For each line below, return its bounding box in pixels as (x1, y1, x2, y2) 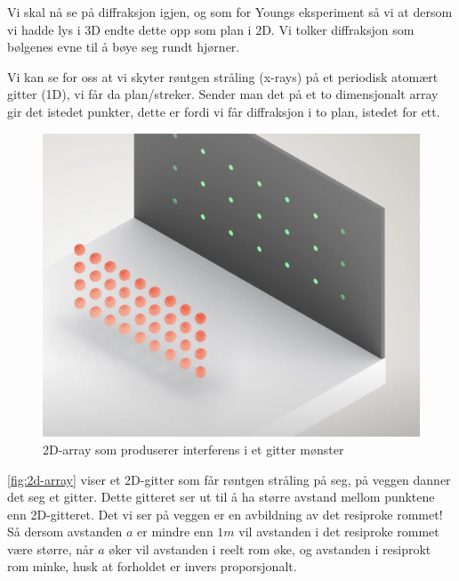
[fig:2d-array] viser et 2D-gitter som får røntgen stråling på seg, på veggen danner (7, 470, 451, 488)
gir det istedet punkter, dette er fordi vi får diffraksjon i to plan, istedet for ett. (7, 102, 440, 120)
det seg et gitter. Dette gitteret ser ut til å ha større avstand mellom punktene (7, 487, 435, 506)
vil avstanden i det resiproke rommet (238, 522, 439, 541)
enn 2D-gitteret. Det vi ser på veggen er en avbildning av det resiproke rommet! (7, 504, 443, 523)
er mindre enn (137, 522, 213, 541)
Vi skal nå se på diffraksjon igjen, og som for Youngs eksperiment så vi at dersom (7, 3, 453, 20)
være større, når (7, 539, 94, 558)
